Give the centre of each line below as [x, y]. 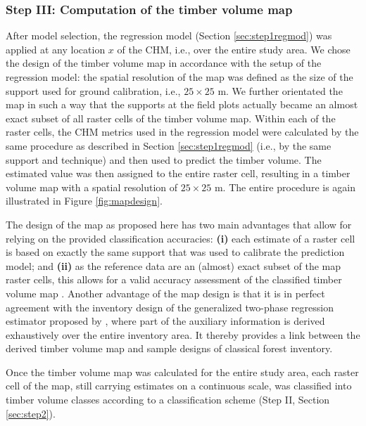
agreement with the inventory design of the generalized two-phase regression [170, 307]
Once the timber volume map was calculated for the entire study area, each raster [182, 372]
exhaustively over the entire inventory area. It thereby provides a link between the [183, 334]
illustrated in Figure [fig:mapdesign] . [84, 201]
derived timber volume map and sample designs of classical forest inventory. [169, 348]
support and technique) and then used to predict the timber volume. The [164, 159]
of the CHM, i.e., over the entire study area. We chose [234, 49]
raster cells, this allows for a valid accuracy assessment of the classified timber [174, 279]
